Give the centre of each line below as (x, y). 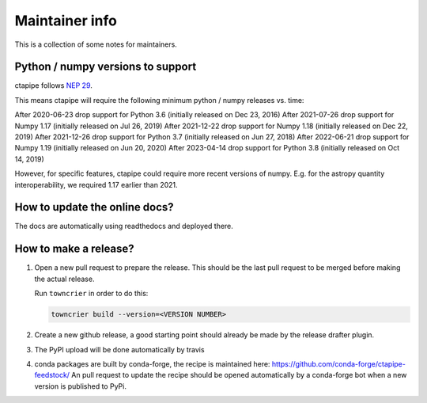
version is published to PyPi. (80, 386)
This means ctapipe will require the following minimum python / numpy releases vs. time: (159, 100)
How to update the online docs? (94, 207)
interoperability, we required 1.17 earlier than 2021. (96, 184)
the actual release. (64, 279)
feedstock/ (52, 375)
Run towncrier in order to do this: (91, 294)
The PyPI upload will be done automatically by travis (119, 349)
